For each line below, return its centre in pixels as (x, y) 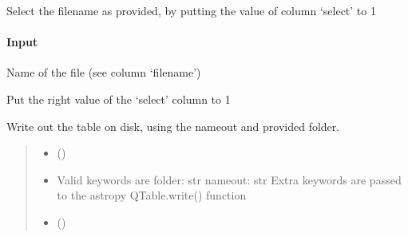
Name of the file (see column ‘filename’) (104, 72)
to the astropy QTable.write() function (152, 195)
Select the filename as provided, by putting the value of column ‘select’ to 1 (191, 10)
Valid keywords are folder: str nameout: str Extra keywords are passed (229, 179)
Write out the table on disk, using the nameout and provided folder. (173, 126)
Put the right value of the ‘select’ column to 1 (119, 99)
